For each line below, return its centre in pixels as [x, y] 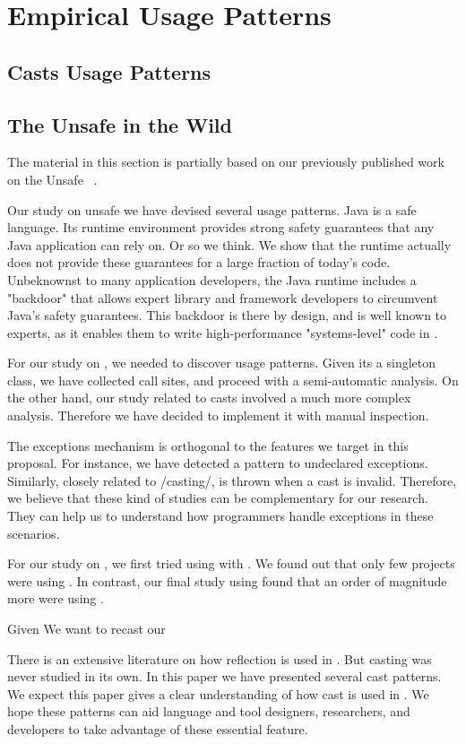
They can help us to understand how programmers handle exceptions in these [220, 516]
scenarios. [34, 533]
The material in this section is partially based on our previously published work [226, 162]
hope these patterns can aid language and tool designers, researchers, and [209, 711]
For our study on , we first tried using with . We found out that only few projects [231, 563]
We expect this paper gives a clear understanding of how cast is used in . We [218, 693]
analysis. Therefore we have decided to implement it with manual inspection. [218, 415]
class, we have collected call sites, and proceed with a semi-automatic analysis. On [233, 380]
